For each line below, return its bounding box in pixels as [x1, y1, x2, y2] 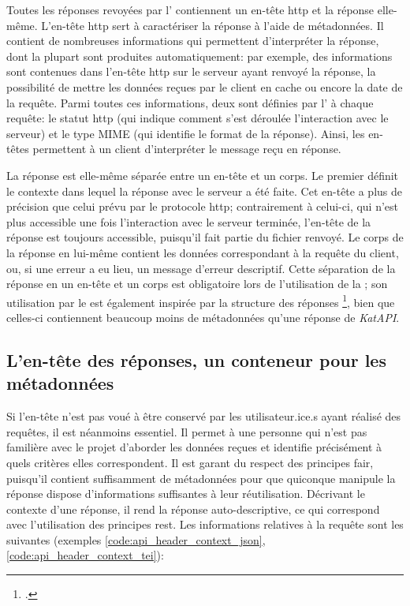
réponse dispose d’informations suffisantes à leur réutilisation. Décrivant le [6, 485, 365, 502]
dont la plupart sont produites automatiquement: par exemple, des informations [6, 47, 393, 64]
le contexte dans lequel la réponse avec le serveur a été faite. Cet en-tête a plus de [6, 182, 402, 199]
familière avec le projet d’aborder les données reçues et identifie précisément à [6, 439, 382, 455]
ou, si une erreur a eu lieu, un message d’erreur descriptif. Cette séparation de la [6, 260, 396, 276]
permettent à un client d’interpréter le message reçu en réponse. [32, 140, 341, 157]
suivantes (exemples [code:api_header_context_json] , [6, 531, 266, 548]
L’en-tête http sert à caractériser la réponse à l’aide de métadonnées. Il [41, 17, 384, 33]
